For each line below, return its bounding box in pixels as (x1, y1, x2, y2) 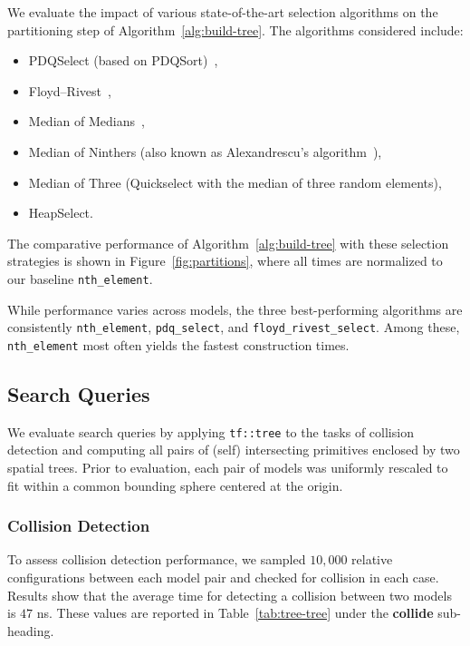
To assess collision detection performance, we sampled (7, 550, 306, 569)
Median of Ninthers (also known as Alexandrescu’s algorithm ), (28, 142, 382, 161)
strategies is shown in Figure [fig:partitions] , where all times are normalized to (7, 251, 443, 270)
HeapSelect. (28, 203, 93, 222)
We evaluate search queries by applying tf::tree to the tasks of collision (7, 422, 414, 441)
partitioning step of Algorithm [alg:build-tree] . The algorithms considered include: (7, 20, 464, 39)
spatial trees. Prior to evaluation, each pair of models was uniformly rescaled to (7, 457, 448, 476)
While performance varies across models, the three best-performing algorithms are (7, 299, 463, 318)
